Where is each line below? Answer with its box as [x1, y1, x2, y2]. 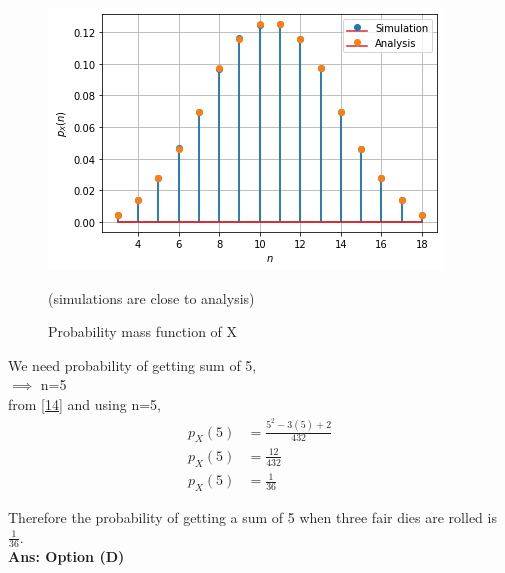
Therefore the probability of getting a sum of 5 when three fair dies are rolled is [8, 507, 497, 528]
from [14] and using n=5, [8, 393, 162, 414]
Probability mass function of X [48, 321, 238, 342]
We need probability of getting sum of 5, [8, 354, 257, 375]
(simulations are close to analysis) [48, 287, 255, 308]
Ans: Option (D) [8, 546, 125, 567]
